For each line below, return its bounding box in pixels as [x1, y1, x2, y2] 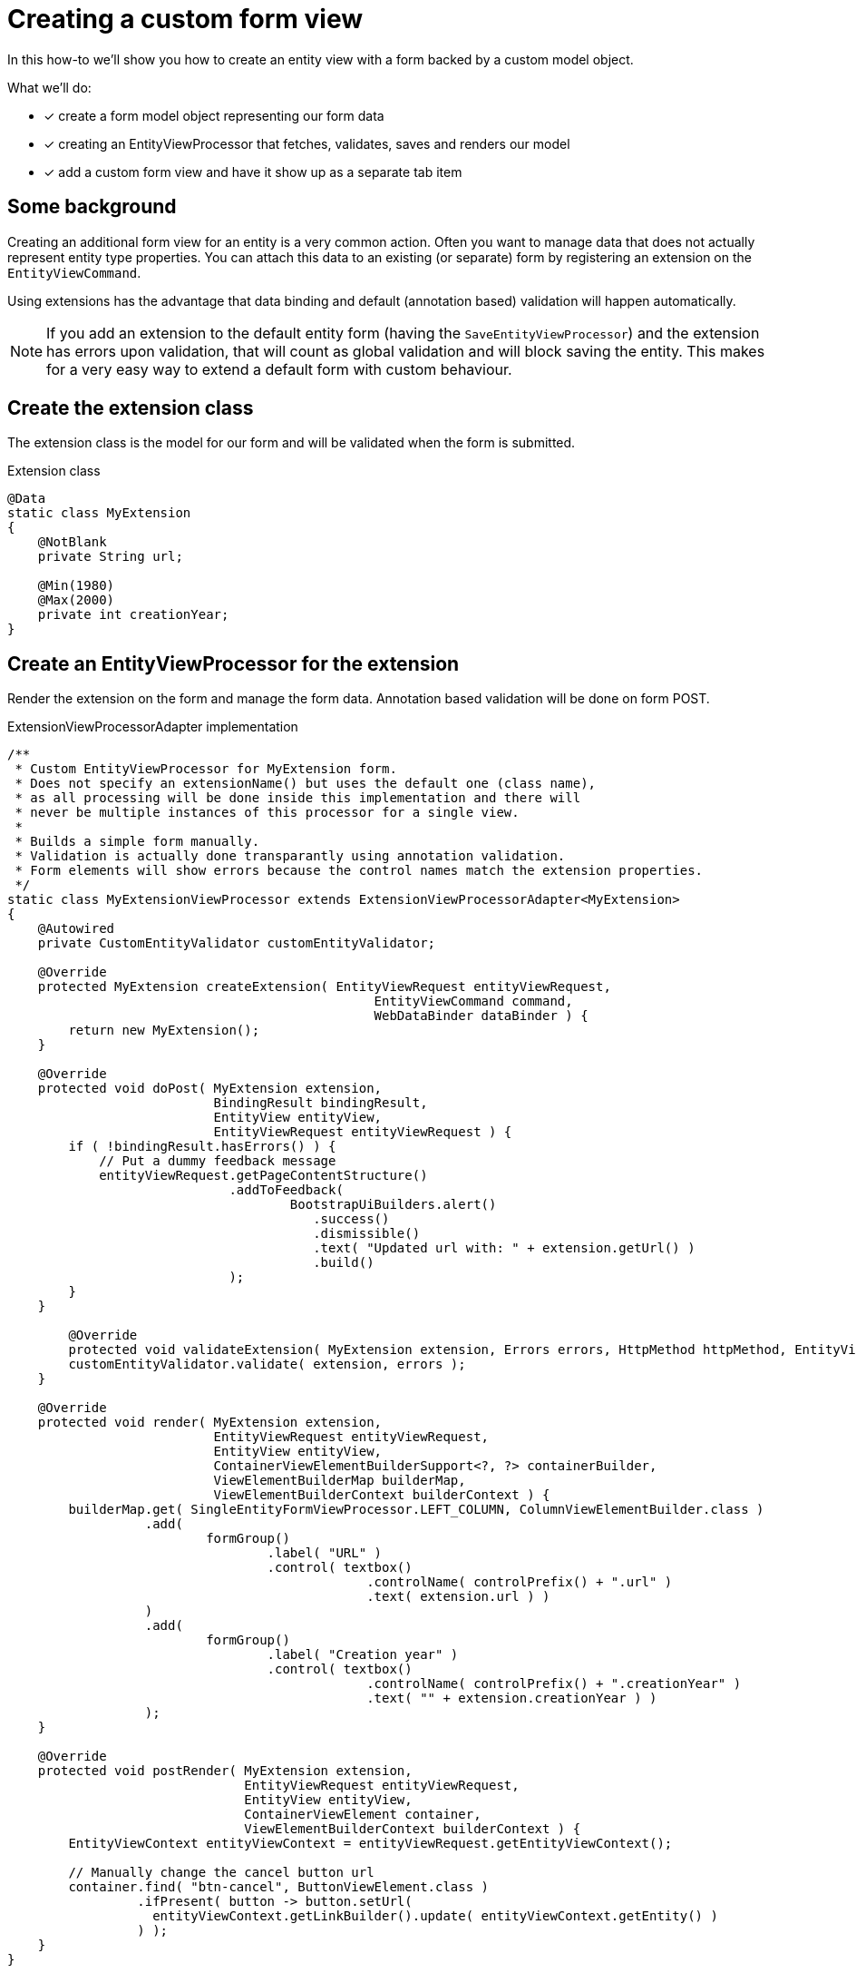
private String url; [37, 549, 183, 564]
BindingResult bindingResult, [213, 1095, 428, 1111]
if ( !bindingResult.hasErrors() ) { [68, 1139, 336, 1154]
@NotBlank [37, 535, 107, 550]
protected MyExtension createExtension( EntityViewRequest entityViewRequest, [37, 979, 611, 995]
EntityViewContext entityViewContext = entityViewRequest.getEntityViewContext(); [68, 1836, 673, 1851]
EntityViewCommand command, [374, 994, 573, 1009]
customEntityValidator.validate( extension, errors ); [68, 1357, 466, 1372]
